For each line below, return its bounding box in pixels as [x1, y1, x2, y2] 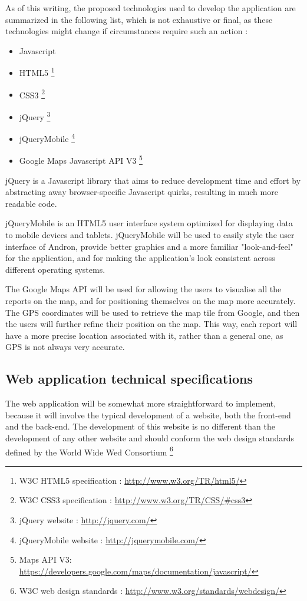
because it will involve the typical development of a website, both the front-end [5, 408, 291, 421]
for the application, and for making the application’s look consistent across [5, 252, 275, 264]
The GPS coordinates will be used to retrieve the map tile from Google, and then [5, 306, 300, 318]
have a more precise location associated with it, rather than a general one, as [5, 329, 283, 341]
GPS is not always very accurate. [5, 341, 125, 353]
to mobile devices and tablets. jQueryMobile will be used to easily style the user [5, 229, 295, 240]
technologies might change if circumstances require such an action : [5, 25, 248, 37]
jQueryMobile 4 [19, 131, 75, 144]
